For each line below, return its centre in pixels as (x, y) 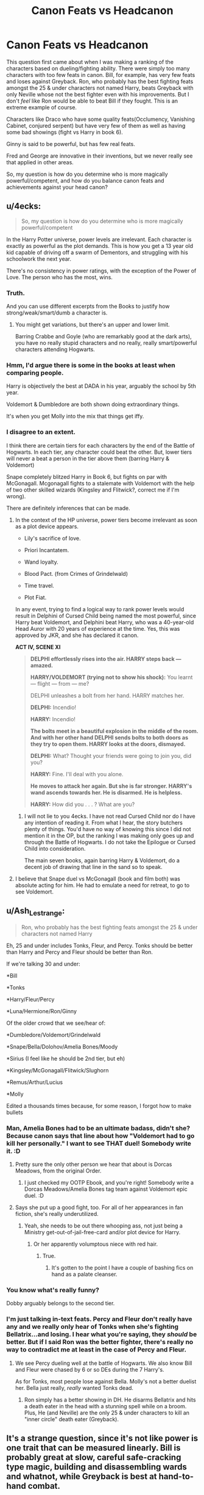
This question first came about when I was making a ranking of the (90, 62)
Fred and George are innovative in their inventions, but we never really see (100, 156)
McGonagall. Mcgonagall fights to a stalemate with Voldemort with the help (100, 483)
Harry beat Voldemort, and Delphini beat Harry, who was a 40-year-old (104, 622)
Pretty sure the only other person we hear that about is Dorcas (93, 1164)
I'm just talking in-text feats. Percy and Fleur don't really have (100, 1319)
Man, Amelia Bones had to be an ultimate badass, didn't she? (98, 1128)
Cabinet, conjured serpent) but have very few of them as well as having (96, 125)
